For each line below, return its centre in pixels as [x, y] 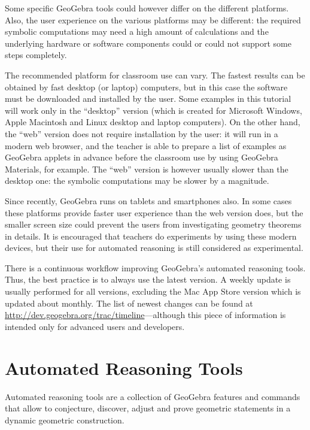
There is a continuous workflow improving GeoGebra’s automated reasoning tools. [155, 267]
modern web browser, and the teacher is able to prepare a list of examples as [146, 145]
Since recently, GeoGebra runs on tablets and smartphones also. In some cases [148, 200]
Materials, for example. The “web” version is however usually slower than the [147, 169]
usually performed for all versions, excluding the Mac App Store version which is [153, 291]
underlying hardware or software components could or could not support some [148, 43]
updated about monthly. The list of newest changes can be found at [129, 303]
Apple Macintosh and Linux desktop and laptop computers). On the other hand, [153, 122]
